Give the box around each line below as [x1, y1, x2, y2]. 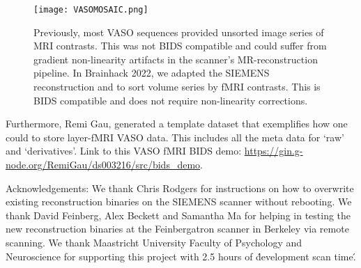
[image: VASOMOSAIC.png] [33, 5, 148, 15]
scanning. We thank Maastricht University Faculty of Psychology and [6, 235, 302, 249]
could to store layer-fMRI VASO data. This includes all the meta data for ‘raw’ [6, 129, 344, 144]
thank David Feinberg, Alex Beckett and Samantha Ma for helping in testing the [6, 207, 351, 222]
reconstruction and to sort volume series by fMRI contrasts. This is [33, 79, 321, 94]
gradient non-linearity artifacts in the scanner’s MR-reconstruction [33, 52, 318, 66]
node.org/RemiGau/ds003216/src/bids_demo [6, 157, 201, 171]
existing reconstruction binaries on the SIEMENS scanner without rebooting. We [6, 194, 352, 209]
